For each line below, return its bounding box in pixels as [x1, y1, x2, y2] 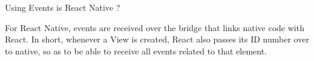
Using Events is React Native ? [5, 1, 120, 13]
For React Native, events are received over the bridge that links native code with [5, 21, 304, 33]
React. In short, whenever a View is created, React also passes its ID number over [5, 33, 309, 45]
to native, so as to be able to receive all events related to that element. [5, 44, 267, 57]
